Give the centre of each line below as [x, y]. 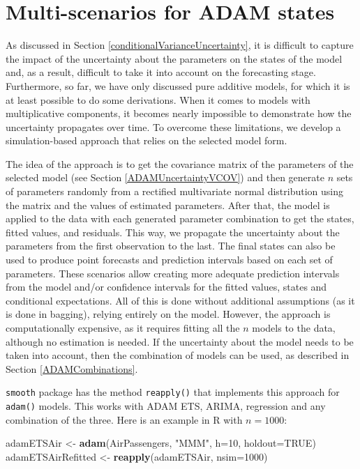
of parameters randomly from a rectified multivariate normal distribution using [174, 191]
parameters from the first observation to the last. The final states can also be [171, 246]
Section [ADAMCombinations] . [72, 368]
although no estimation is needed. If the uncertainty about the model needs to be [180, 341]
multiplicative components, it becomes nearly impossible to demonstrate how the [179, 113]
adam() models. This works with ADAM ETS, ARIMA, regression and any [166, 406]
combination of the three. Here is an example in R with [124, 419]
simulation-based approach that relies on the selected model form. [147, 140]
